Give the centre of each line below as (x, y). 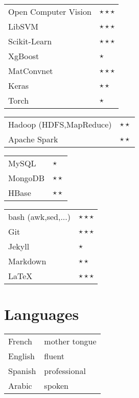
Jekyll (19, 246)
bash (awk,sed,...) (39, 217)
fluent (54, 356)
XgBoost (24, 56)
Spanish (22, 371)
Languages (42, 314)
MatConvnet (31, 71)
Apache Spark (33, 139)
